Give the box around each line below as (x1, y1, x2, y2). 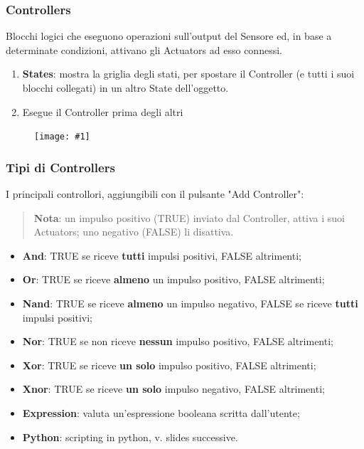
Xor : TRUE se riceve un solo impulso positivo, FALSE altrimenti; (22, 357, 316, 372)
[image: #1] (34, 132, 90, 142)
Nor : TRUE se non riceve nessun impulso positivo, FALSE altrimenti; (22, 334, 333, 349)
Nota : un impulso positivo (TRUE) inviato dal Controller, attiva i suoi (33, 210, 345, 225)
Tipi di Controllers (6, 158, 115, 176)
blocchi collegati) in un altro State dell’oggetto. (22, 80, 229, 95)
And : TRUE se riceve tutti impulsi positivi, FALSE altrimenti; (22, 248, 301, 263)
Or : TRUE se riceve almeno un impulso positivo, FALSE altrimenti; (22, 272, 325, 287)
